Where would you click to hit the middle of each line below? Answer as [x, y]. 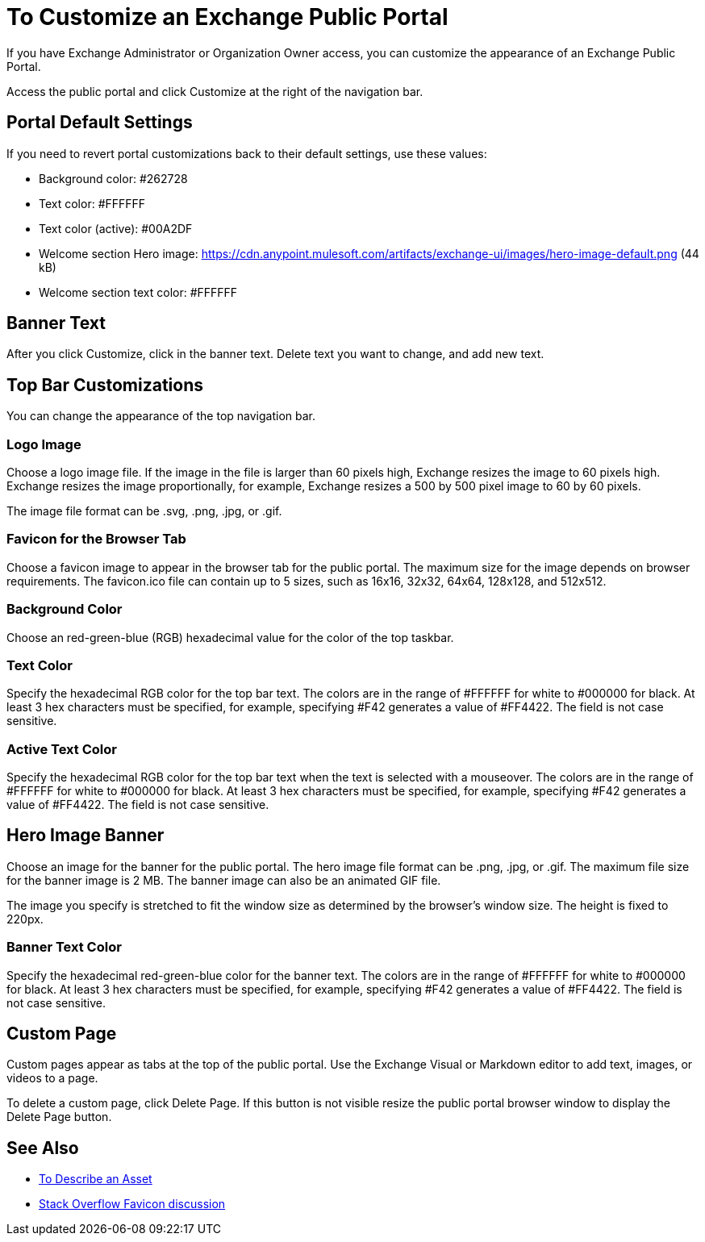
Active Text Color [62, 749]
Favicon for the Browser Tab [96, 539]
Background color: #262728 [113, 178]
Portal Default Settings [100, 123]
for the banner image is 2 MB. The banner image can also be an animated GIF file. [224, 880]
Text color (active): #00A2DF [116, 228]
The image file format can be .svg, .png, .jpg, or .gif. [144, 511]
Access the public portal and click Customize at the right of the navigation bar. [215, 91]
